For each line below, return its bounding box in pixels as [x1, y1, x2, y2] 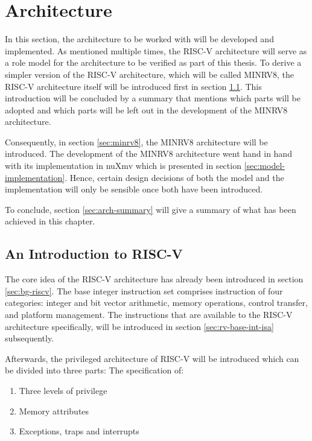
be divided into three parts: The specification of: [5, 364, 184, 376]
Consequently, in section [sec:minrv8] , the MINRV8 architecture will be [5, 135, 268, 148]
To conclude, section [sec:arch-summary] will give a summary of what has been [5, 203, 296, 215]
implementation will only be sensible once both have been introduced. [5, 183, 263, 195]
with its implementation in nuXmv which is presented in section [5, 159, 241, 172]
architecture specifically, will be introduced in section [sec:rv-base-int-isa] [5, 320, 274, 332]
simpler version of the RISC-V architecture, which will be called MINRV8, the [5, 68, 294, 80]
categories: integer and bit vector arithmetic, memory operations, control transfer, [5, 296, 308, 309]
